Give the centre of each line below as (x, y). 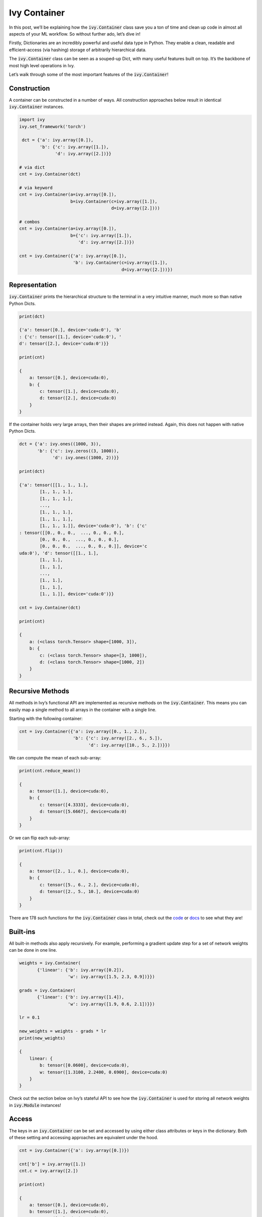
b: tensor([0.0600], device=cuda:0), (84, 1065)
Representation (33, 285)
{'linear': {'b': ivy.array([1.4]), (81, 997)
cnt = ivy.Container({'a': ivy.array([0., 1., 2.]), (83, 732)
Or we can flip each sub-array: (40, 838)
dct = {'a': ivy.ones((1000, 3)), (60, 444)
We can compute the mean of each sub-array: (55, 757)
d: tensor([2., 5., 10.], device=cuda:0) (90, 892)
